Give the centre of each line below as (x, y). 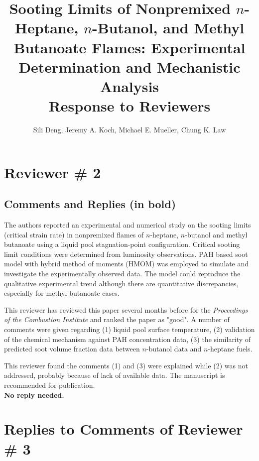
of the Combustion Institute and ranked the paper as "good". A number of (117, 319)
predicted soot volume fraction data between (72, 349)
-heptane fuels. (230, 349)
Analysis (129, 86)
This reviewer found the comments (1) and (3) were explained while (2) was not (126, 365)
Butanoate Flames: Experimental (129, 47)
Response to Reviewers (129, 106)
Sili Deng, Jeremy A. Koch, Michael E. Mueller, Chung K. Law (129, 130)
